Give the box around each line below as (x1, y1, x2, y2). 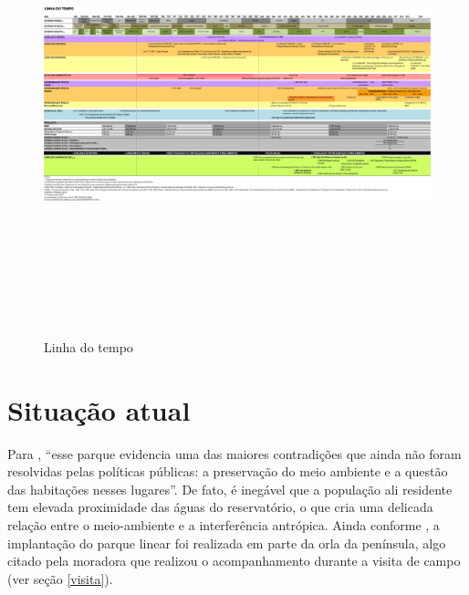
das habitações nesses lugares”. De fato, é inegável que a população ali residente (7, 479, 453, 498)
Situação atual (7, 391, 191, 428)
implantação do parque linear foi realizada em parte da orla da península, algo (7, 533, 446, 552)
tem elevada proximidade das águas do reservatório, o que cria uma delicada (7, 497, 433, 517)
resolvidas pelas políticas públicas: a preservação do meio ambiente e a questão (7, 462, 448, 481)
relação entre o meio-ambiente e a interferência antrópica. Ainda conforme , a (7, 515, 440, 534)
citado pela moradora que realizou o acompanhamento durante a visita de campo (7, 551, 461, 570)
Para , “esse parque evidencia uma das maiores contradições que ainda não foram (7, 444, 462, 463)
